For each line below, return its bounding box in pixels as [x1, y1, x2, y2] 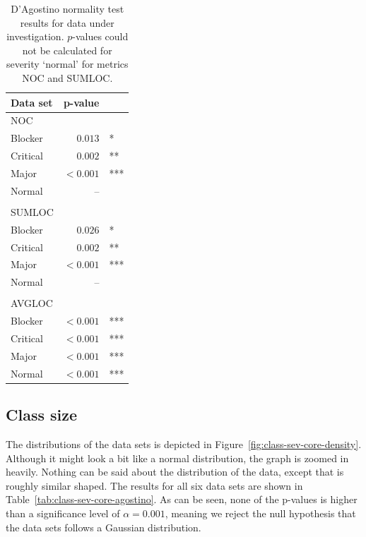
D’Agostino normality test [11, 1, 124, 16]
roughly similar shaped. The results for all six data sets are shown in [6, 478, 303, 493]
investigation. [6, 29, 64, 44]
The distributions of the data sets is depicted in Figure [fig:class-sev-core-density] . [6, 437, 362, 452]
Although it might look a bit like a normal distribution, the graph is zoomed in [6, 450, 349, 465]
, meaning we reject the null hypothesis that [165, 505, 356, 520]
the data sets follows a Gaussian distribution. [6, 519, 201, 534]
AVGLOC [11, 296, 53, 310]
